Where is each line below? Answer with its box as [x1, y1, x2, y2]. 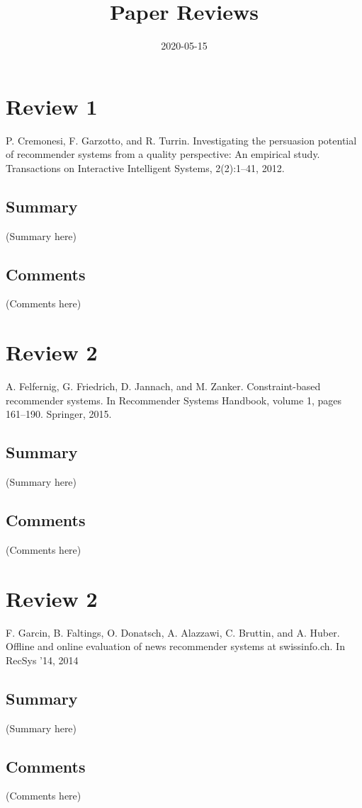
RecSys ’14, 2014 [6, 652, 79, 667]
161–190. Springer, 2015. [6, 406, 112, 421]
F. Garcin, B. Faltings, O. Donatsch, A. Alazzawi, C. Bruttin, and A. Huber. [6, 625, 340, 639]
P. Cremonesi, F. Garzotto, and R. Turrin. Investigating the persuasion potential [6, 132, 357, 147]
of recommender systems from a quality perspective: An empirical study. [6, 147, 320, 161]
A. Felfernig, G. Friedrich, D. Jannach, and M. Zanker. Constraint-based [6, 379, 321, 394]
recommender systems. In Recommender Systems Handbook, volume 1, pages [6, 392, 341, 407]
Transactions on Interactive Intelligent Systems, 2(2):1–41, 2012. [6, 160, 285, 175]
